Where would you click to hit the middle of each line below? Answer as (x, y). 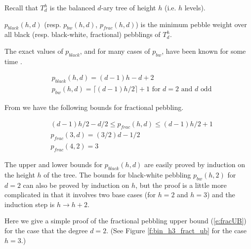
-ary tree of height (128, 7)
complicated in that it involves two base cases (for (80, 195)
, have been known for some (204, 51)
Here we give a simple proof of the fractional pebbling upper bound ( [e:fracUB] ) (125, 221)
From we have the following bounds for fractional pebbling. (94, 107)
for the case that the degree (46, 231)
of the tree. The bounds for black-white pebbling (117, 174)
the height (20, 174)
